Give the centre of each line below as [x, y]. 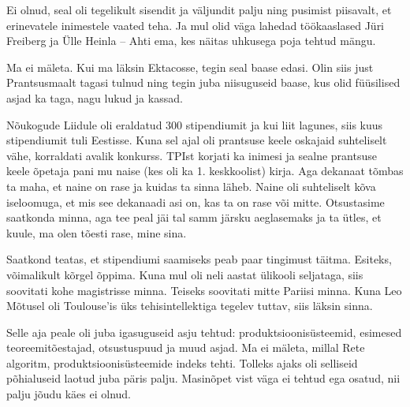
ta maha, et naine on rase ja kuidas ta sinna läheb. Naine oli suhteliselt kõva [191, 186]
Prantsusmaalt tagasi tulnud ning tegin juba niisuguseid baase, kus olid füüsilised [203, 82]
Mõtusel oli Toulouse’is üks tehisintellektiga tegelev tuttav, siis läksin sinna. [190, 306]
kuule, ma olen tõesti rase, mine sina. [97, 232]
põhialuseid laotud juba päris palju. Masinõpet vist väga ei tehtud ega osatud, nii [203, 378]
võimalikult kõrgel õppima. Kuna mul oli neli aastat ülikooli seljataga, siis [185, 274]
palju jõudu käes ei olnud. [69, 394]
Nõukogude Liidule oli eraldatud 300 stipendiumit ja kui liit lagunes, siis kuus [195, 124]
